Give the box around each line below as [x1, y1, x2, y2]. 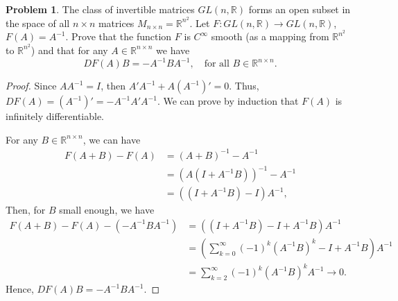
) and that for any [31, 42, 108, 57]
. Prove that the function [65, 29, 172, 44]
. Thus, [229, 78, 259, 93]
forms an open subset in [248, 2, 351, 16]
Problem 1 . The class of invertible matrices [6, 2, 195, 16]
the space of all [6, 15, 70, 30]
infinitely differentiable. [6, 109, 105, 123]
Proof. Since [6, 78, 57, 93]
